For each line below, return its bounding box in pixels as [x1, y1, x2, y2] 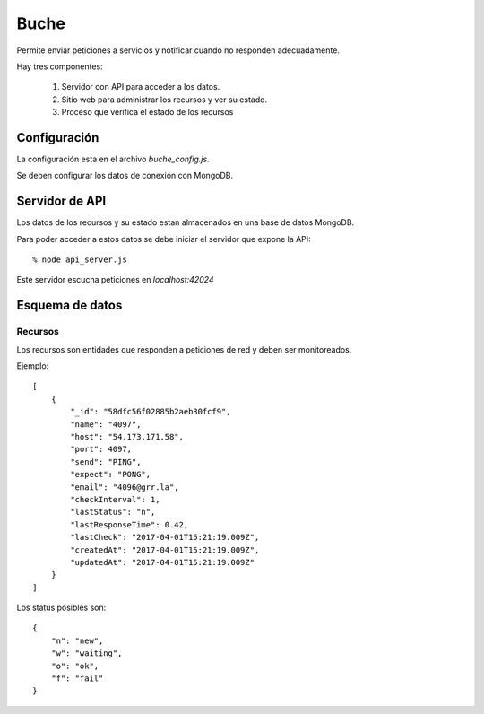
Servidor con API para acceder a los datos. [61, 82, 220, 92]
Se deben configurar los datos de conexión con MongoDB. [16, 170, 233, 181]
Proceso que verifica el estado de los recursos [61, 107, 234, 118]
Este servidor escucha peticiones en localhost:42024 [16, 274, 214, 285]
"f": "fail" [50, 674, 104, 684]
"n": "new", [50, 635, 104, 646]
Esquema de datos [16, 298, 123, 313]
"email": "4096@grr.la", [70, 482, 179, 492]
